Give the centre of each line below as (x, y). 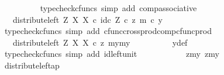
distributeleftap (32, 65)
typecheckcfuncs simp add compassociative (118, 8)
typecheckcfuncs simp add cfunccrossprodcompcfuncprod (108, 31)
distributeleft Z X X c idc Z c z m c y (88, 19)
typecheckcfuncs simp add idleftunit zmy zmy (112, 54)
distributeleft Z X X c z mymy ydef (100, 42)
